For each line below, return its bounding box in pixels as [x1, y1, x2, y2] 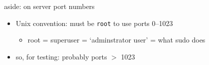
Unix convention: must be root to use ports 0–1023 [15, 17, 173, 28]
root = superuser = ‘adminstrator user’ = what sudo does [27, 34, 206, 45]
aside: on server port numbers [4, 1, 95, 11]
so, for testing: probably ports [15, 51, 107, 61]
